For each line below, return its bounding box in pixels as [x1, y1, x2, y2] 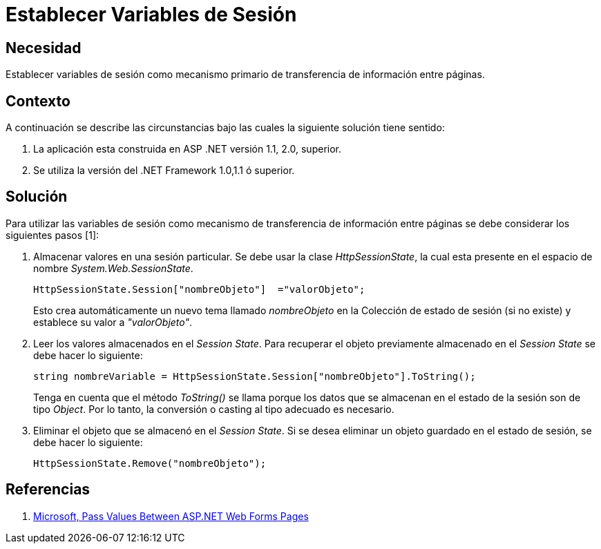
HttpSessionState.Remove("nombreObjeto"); [33, 457, 267, 469]
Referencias [6, 481, 90, 499]
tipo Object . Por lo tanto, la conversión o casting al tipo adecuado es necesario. [33, 403, 394, 415]
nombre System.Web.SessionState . [33, 262, 193, 274]
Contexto [6, 92, 70, 110]
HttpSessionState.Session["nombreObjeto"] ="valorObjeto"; [33, 283, 365, 295]
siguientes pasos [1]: [6, 229, 99, 241]
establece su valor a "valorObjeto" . [33, 316, 193, 328]
